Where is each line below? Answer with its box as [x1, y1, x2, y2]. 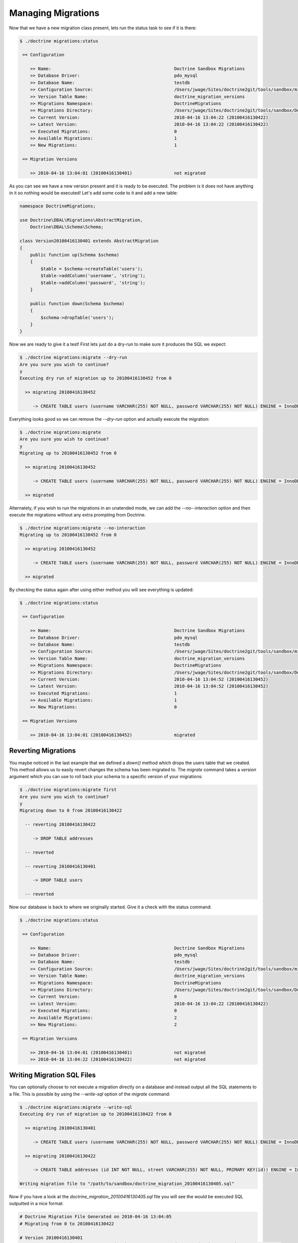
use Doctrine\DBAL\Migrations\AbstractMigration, [19, 217, 143, 223]
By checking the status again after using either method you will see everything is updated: [9, 587, 194, 593]
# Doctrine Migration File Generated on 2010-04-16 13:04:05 [19, 1214, 172, 1220]
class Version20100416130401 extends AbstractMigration [19, 238, 159, 244]
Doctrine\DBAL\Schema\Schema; [30, 224, 104, 230]
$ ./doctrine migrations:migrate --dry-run [19, 355, 128, 360]
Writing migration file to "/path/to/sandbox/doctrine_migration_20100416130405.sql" [19, 1181, 234, 1187]
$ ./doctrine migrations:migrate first [19, 787, 117, 793]
